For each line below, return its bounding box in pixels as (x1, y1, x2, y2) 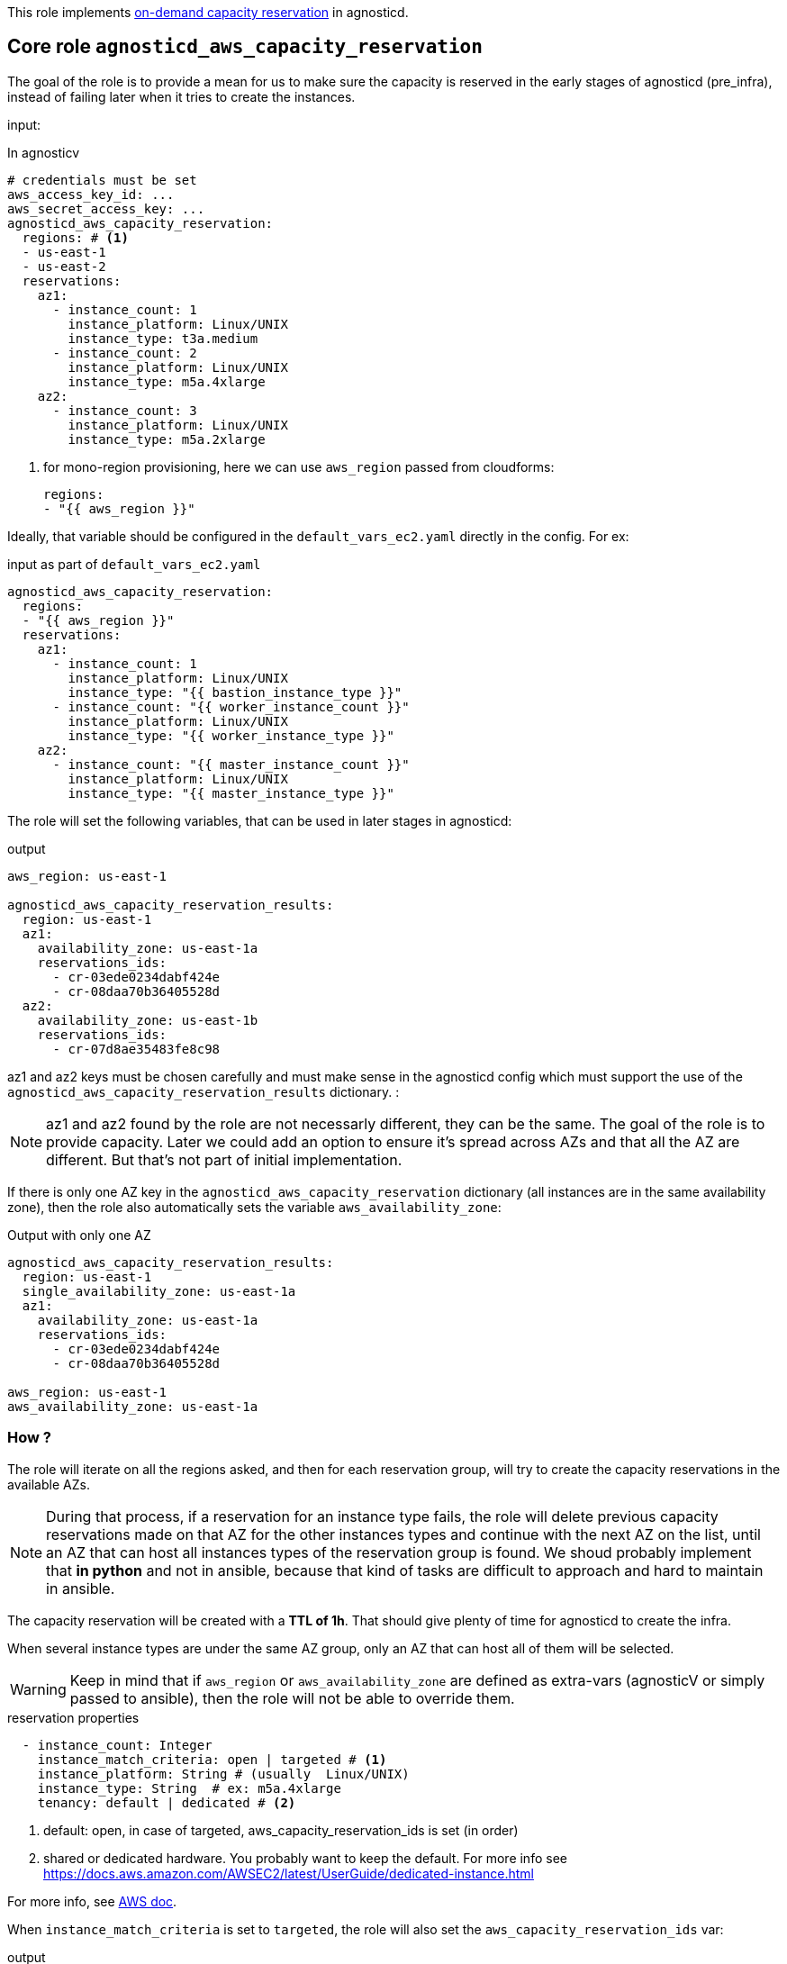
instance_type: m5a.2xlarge (68, 431, 266, 447)
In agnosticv (7, 144, 80, 160)
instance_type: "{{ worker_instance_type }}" (68, 728, 394, 743)
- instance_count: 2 (52, 345, 197, 360)
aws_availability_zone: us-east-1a (7, 1398, 258, 1414)
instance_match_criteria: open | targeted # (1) (37, 1751, 387, 1767)
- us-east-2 (22, 258, 106, 274)
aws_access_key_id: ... (7, 186, 175, 202)
